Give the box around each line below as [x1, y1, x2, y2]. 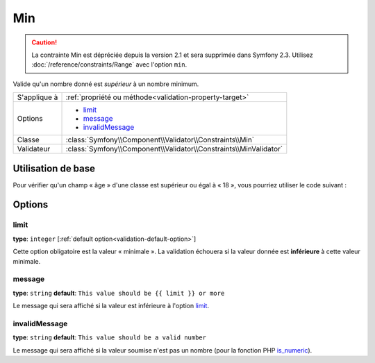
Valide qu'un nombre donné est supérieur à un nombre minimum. [12, 80, 199, 88]
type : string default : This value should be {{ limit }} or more [12, 289, 225, 297]
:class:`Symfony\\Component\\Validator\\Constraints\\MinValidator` [65, 144, 283, 154]
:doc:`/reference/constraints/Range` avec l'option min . [31, 60, 187, 69]
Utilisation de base [12, 162, 96, 174]
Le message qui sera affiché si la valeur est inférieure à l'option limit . [12, 302, 210, 310]
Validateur [17, 144, 51, 154]
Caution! [31, 38, 58, 47]
